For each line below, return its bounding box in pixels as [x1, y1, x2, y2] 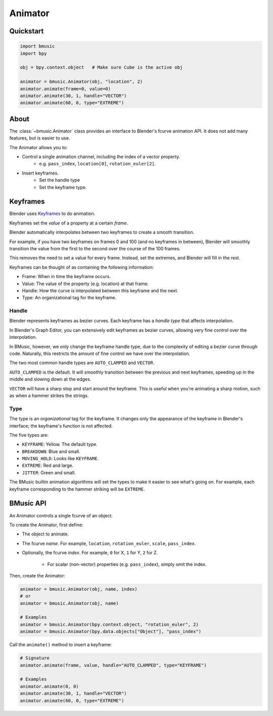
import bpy [20, 51, 47, 56]
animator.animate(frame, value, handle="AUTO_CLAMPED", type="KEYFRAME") [20, 662, 207, 668]
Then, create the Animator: [9, 572, 66, 578]
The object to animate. [22, 531, 69, 537]
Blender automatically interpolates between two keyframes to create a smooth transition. [9, 229, 195, 235]
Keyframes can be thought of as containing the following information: [9, 264, 154, 270]
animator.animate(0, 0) [20, 683, 79, 689]
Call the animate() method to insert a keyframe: [9, 642, 112, 648]
